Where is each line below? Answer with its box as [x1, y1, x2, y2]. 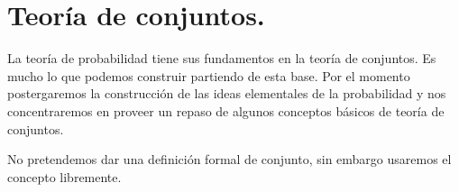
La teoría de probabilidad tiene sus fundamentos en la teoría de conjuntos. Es [7, 49, 436, 68]
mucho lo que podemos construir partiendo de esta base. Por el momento [7, 66, 410, 85]
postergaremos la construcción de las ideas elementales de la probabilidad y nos [7, 84, 446, 103]
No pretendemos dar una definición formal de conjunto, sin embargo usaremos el [7, 150, 452, 169]
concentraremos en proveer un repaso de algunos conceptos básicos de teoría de [7, 101, 445, 120]
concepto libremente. [7, 167, 122, 186]
